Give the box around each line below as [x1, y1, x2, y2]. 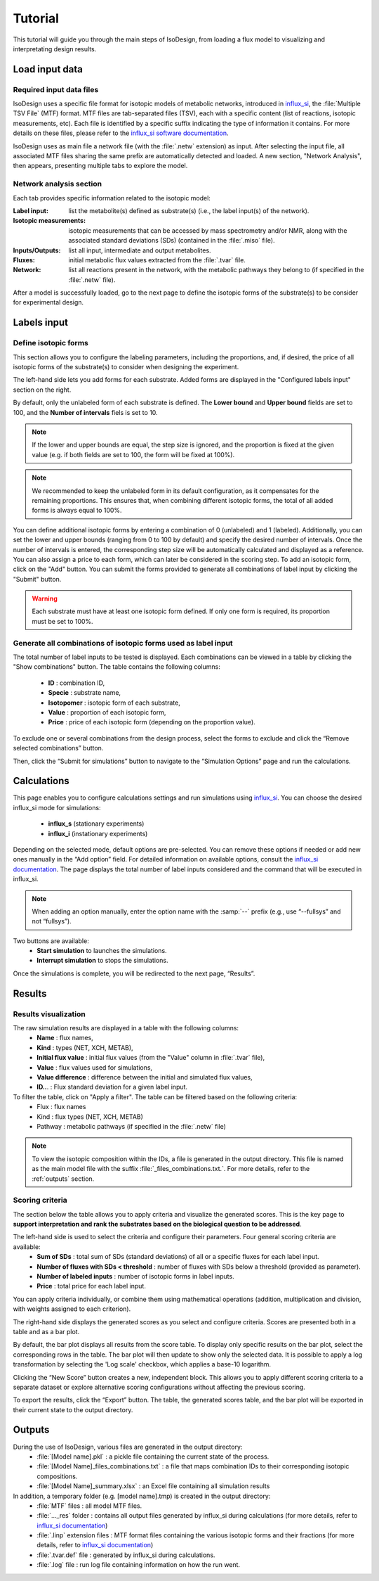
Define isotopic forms [13, 338, 89, 348]
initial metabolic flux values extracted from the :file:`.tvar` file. [68, 255, 246, 264]
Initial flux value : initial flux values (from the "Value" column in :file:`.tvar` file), [36, 1054, 265, 1062]
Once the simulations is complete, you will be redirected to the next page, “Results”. [13, 969, 255, 978]
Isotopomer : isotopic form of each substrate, [48, 698, 180, 707]
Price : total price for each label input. [36, 1282, 147, 1291]
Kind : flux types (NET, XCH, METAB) [36, 1112, 144, 1121]
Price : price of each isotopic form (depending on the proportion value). [48, 718, 255, 727]
